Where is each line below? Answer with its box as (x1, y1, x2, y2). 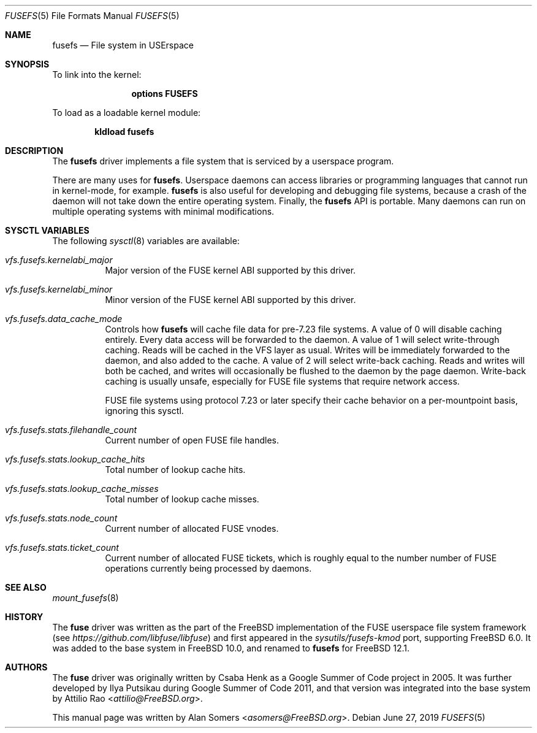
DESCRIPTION (5, 145, 64, 156)
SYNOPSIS (5, 59, 50, 69)
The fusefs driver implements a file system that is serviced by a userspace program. (52, 156, 394, 166)
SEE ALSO (5, 582, 47, 593)
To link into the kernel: (52, 69, 142, 80)
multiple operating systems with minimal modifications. (52, 206, 275, 217)
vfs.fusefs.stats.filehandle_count (5, 424, 137, 435)
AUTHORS (5, 662, 48, 672)
